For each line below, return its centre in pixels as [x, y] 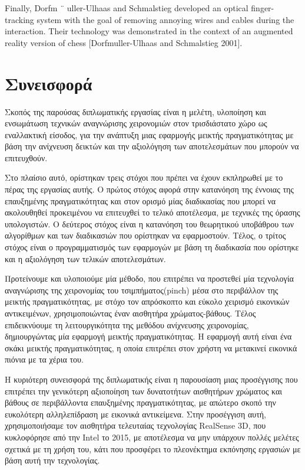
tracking [19, 19]
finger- [263, 8]
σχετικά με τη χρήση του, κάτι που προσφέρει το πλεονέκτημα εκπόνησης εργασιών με [153, 448]
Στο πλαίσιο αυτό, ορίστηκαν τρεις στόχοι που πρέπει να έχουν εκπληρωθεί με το [144, 177]
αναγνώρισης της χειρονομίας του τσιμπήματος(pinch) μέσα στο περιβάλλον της [142, 290]
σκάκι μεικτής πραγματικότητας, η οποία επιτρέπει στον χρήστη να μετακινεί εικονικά [151, 347]
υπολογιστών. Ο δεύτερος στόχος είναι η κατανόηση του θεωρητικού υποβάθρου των [150, 223]
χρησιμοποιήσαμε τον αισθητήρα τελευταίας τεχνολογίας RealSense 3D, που [135, 425]
